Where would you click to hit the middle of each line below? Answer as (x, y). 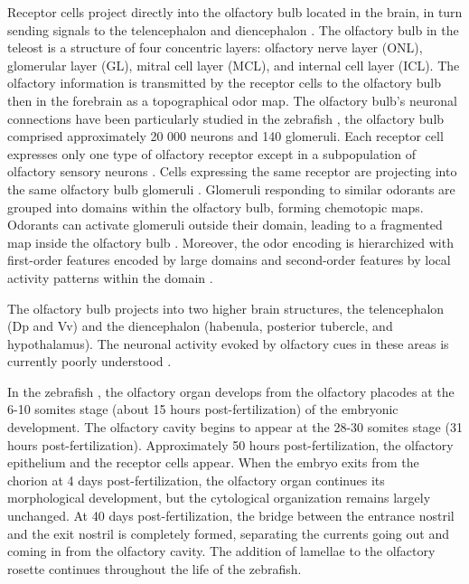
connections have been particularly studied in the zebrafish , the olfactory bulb (226, 118)
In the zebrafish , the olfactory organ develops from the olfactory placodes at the (231, 391)
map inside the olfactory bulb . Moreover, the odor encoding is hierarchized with (230, 242)
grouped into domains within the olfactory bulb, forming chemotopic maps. (216, 207)
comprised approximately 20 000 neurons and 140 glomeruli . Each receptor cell (225, 136)
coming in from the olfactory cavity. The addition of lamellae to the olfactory (221, 551)
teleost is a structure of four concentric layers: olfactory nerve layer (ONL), (215, 47)
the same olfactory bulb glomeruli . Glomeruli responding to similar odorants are (231, 188)
